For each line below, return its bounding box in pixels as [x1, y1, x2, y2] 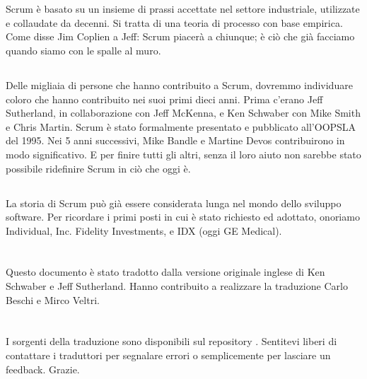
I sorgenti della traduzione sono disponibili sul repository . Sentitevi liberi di [6, 334, 337, 349]
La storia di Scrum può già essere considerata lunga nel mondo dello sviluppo [6, 195, 342, 210]
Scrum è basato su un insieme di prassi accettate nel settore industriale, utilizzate [6, 1, 360, 16]
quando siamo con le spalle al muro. [6, 42, 161, 57]
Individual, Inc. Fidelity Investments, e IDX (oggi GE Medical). [6, 223, 282, 238]
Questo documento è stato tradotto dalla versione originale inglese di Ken [6, 264, 325, 279]
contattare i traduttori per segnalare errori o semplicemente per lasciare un [6, 348, 331, 363]
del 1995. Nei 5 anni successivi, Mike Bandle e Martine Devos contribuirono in [6, 133, 345, 148]
